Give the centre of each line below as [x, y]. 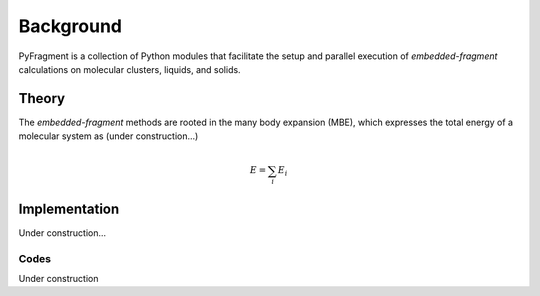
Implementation [69, 208]
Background [70, 26]
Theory [42, 98]
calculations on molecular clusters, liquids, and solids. [129, 69]
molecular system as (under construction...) [108, 136]
